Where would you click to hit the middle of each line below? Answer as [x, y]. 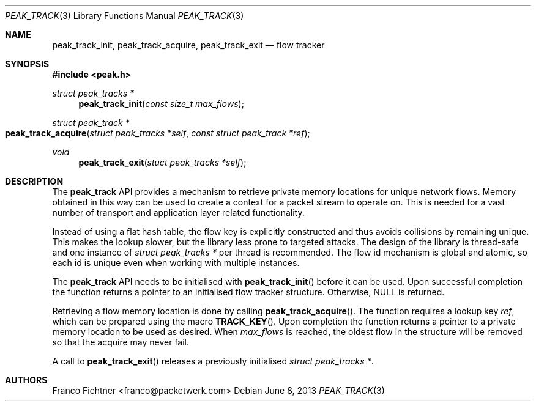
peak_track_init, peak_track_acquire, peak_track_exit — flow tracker [188, 45]
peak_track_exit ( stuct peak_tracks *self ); [162, 162]
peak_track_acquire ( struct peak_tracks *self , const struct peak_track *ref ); [158, 133]
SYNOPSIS [27, 64]
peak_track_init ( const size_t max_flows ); [161, 104]
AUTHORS [26, 380]
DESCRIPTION [34, 181]
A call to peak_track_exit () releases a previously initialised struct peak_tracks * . [213, 361]
